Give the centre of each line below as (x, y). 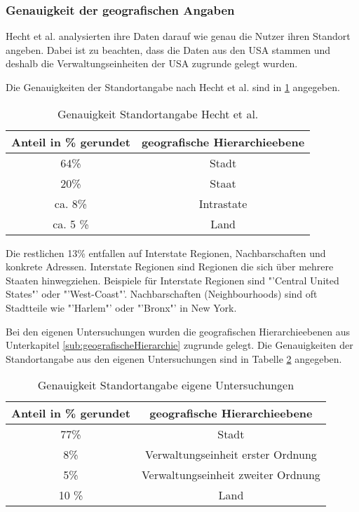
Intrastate (223, 203)
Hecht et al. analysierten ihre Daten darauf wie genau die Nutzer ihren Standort (178, 36)
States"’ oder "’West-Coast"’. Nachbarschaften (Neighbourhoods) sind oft (162, 294)
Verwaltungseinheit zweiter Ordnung (231, 475)
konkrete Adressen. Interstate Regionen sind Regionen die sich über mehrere (170, 267)
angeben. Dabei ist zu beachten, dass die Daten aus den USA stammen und (168, 49)
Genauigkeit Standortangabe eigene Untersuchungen (166, 385)
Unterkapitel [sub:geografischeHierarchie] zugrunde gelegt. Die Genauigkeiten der (179, 345)
